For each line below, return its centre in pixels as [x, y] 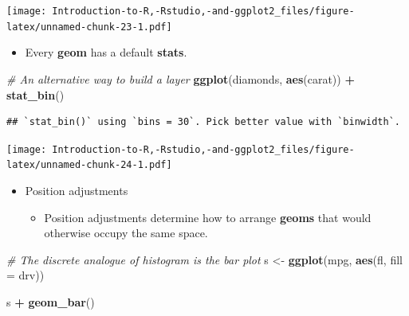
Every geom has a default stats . [106, 52]
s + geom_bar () [51, 301]
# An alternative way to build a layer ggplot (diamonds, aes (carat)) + [181, 78]
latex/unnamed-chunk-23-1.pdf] [89, 27]
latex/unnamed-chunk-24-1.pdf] [89, 165]
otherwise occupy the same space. [126, 233]
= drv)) [26, 275]
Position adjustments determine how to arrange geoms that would [208, 217]
